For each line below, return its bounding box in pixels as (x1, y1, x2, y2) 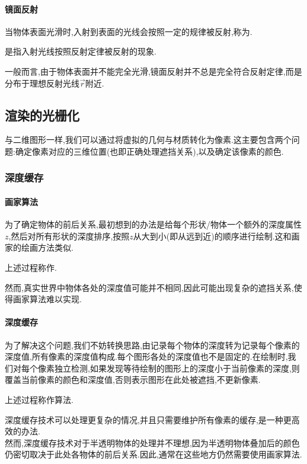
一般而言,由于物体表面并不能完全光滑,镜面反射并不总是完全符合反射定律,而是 (5, 65, 302, 77)
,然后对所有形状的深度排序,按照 (8, 229, 130, 242)
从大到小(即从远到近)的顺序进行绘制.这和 (133, 229, 292, 242)
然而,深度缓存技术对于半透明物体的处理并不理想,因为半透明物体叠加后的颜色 (5, 436, 300, 449)
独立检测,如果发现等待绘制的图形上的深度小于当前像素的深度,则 (54, 361, 300, 374)
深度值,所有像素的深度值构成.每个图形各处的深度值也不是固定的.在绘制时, (5, 350, 288, 363)
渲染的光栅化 (5, 105, 79, 124)
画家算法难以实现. (12, 293, 82, 305)
